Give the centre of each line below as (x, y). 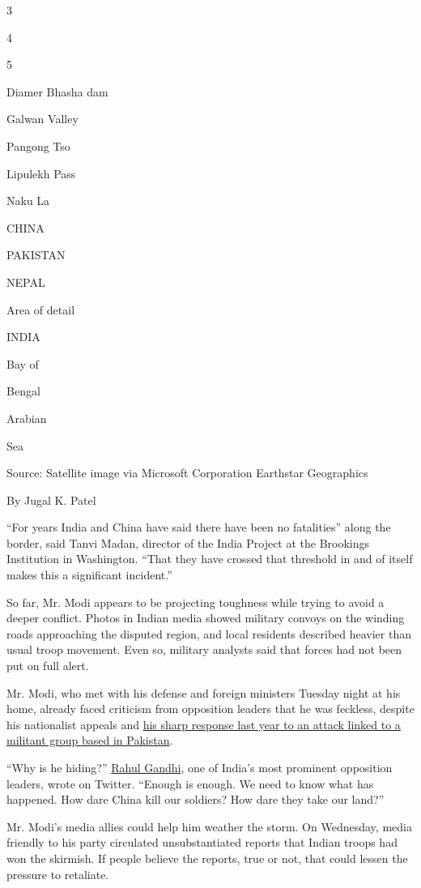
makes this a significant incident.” (89, 575)
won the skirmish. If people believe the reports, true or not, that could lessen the (207, 858)
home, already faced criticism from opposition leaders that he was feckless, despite (210, 709)
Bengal (23, 391)
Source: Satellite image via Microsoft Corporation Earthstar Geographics (187, 473)
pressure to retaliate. (58, 874)
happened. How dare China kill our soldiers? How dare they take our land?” (196, 799)
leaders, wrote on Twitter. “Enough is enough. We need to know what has (190, 783)
